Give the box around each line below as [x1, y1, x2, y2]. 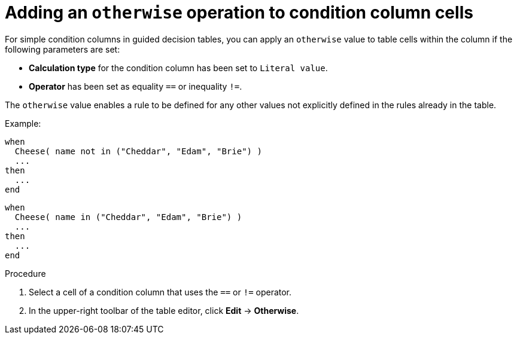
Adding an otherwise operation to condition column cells [5, 2, 473, 23]
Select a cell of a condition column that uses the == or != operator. [29, 286, 292, 297]
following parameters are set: [5, 44, 120, 54]
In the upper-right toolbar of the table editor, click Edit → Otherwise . [29, 305, 299, 316]
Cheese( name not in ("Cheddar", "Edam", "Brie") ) [14, 146, 262, 156]
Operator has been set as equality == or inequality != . [29, 81, 242, 91]
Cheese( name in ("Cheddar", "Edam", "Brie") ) [14, 212, 242, 222]
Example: [5, 118, 41, 129]
